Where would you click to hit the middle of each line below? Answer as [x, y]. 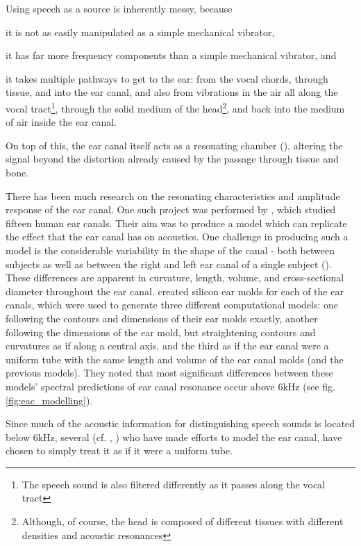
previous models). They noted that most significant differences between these [169, 373]
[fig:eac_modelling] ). [49, 400]
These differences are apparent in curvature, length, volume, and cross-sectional [175, 278]
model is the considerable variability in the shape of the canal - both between [170, 250]
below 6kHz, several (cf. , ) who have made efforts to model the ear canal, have [174, 437]
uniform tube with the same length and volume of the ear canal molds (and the [175, 359]
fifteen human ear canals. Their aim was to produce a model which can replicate [176, 223]
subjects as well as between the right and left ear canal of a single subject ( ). [169, 264]
